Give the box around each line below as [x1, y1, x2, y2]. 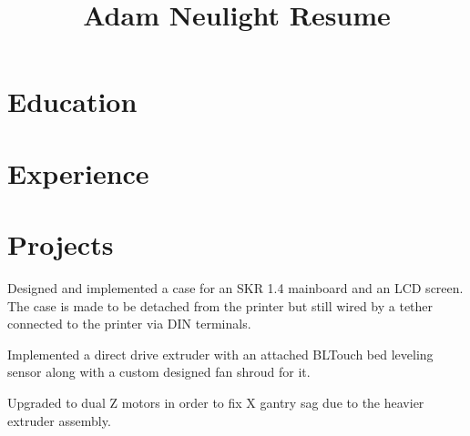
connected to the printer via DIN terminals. [7, 314, 251, 333]
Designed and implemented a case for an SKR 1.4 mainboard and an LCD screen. [7, 279, 464, 298]
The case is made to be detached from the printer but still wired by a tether [7, 296, 434, 315]
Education [7, 83, 138, 120]
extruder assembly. [7, 411, 111, 430]
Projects [7, 226, 114, 263]
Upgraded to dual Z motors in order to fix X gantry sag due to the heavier [7, 393, 424, 412]
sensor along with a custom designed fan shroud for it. [7, 362, 311, 381]
